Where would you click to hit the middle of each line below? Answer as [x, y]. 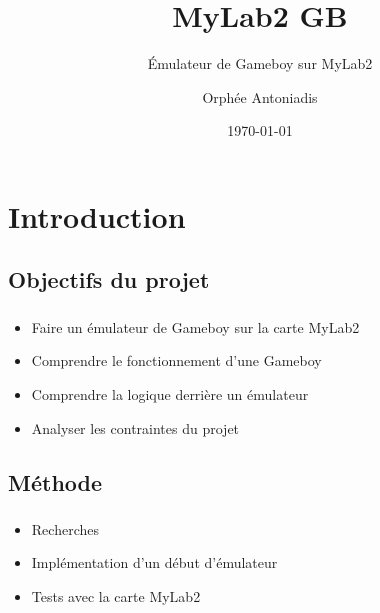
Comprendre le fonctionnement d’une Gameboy [176, 360]
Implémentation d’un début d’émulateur [154, 562]
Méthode [55, 481]
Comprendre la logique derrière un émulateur [170, 393]
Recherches [65, 528]
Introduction [97, 215]
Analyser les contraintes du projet [135, 427]
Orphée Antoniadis [260, 96]
